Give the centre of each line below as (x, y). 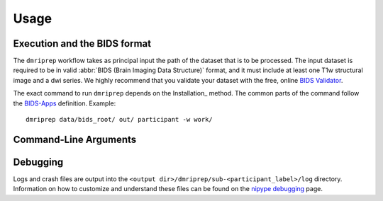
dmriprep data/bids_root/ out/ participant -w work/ (119, 120)
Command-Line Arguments (75, 139)
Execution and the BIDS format (82, 44)
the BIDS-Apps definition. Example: (65, 103)
